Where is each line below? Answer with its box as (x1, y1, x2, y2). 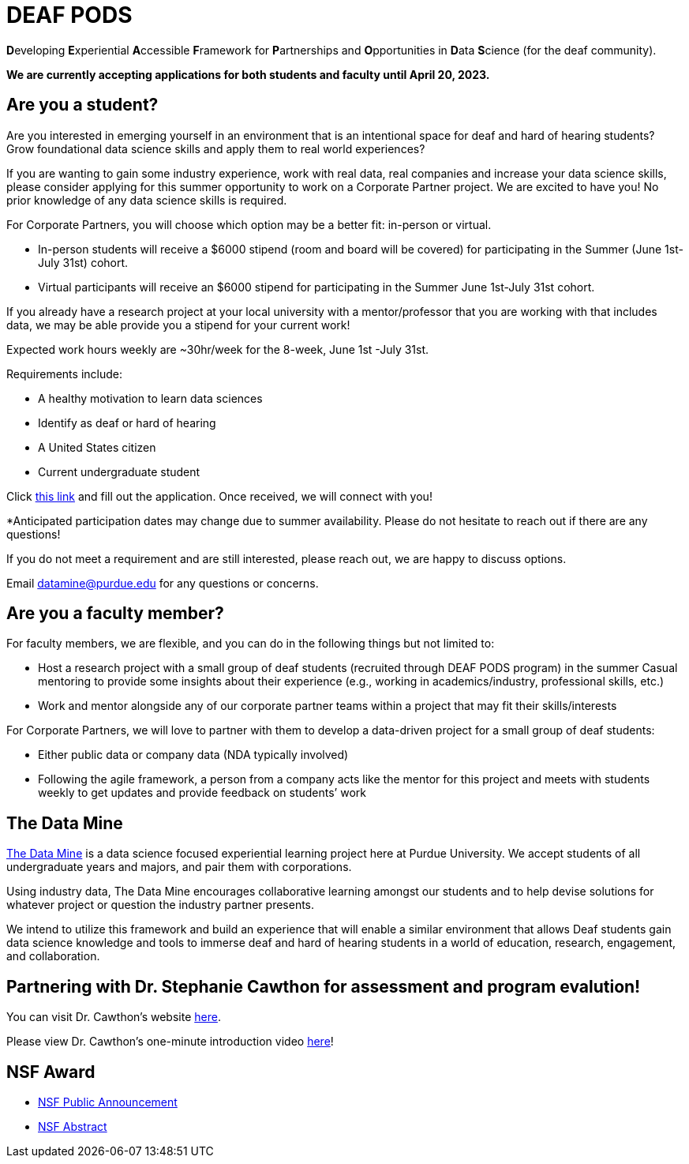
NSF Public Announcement (38, 1095, 178, 1109)
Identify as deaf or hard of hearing (38, 415, 216, 430)
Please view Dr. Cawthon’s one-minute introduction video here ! (6, 1034, 334, 1049)
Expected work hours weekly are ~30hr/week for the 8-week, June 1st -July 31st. (6, 342, 429, 356)
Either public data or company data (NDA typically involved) (38, 748, 349, 762)
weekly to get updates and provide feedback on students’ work (38, 786, 366, 800)
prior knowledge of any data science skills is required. (6, 193, 287, 207)
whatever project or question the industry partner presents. (6, 898, 315, 912)
